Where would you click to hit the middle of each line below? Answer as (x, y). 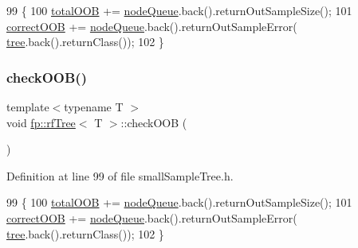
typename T (94, 107)
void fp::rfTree (41, 122)
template (28, 107)
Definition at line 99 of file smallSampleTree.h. (120, 175)
